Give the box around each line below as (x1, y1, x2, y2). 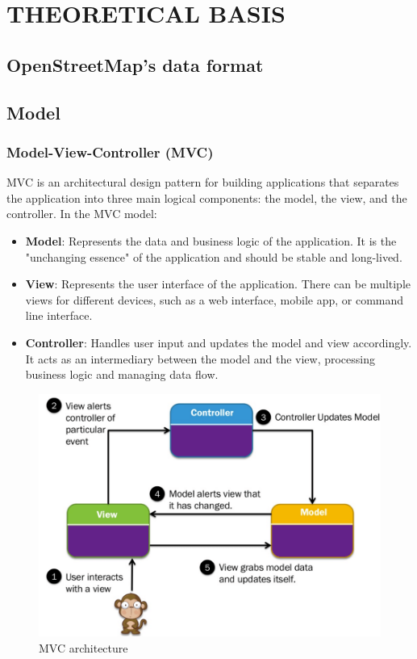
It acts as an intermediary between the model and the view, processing (25, 350, 376, 367)
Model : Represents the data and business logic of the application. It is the (25, 232, 397, 249)
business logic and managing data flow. (25, 366, 219, 383)
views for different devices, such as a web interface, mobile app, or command (25, 291, 404, 308)
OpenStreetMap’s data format (6, 52, 264, 77)
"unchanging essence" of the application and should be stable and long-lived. (25, 248, 402, 265)
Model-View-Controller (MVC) (6, 141, 214, 162)
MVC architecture (39, 639, 128, 656)
